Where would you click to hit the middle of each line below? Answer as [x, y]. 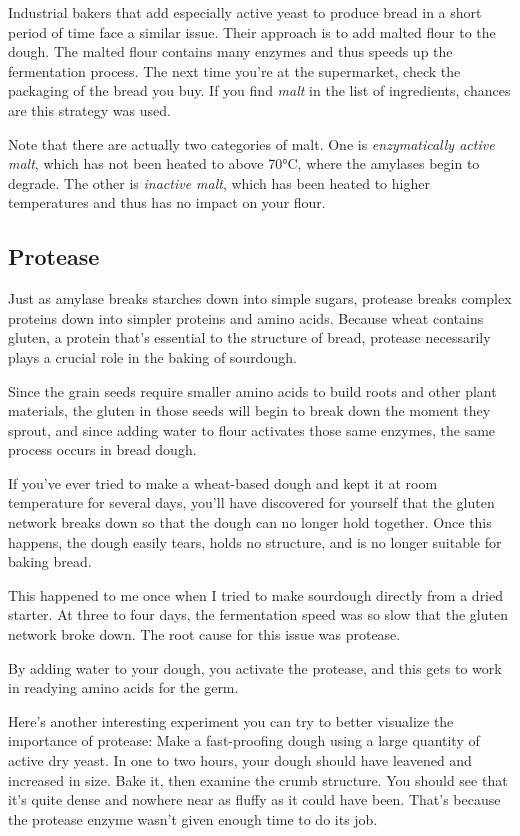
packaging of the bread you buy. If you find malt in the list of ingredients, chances [259, 90]
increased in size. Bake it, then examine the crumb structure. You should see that [258, 779]
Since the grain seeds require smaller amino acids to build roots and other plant [252, 390]
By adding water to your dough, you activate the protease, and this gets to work [255, 667]
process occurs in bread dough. [102, 449]
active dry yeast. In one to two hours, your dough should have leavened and [240, 760]
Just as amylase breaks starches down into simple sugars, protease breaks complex [260, 298]
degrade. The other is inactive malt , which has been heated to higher [219, 182]
